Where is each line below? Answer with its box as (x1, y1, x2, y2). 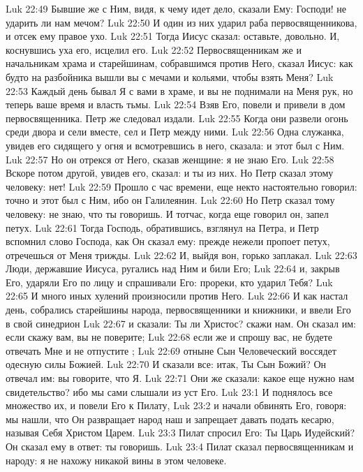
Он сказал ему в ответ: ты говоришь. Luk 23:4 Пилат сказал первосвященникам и (6, 439, 354, 453)
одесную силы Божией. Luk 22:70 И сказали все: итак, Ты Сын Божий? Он (6, 357, 326, 371)
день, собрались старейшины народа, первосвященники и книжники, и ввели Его (6, 302, 351, 317)
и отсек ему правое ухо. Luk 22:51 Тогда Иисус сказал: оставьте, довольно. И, (6, 29, 340, 43)
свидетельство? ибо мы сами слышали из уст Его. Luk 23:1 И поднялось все (6, 384, 333, 399)
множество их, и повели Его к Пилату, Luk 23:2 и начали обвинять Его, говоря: (6, 398, 347, 413)
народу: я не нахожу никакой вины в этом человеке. (6, 452, 227, 467)
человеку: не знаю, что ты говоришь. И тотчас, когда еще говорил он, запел (6, 206, 329, 221)
